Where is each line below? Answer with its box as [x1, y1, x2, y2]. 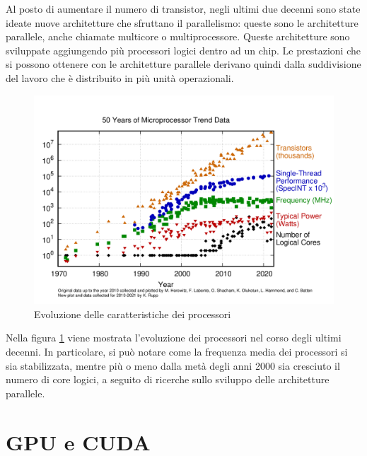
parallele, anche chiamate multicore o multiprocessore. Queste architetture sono [6, 29, 350, 44]
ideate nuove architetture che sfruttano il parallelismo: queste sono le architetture [6, 15, 359, 30]
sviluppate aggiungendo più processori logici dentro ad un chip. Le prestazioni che [6, 42, 361, 57]
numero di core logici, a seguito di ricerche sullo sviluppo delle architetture [6, 372, 330, 387]
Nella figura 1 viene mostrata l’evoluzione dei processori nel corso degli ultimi [6, 330, 342, 345]
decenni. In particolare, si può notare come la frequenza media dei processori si [6, 344, 348, 358]
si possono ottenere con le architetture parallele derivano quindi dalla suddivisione [6, 57, 361, 71]
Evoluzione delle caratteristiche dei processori [34, 306, 231, 321]
